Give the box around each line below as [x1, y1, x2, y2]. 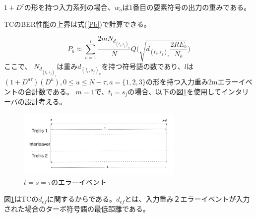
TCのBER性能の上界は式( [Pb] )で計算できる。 [4, 18, 151, 29]
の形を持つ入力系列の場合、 [24, 2, 115, 12]
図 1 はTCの [4, 194, 39, 204]
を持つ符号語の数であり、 [101, 61, 185, 72]
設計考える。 [24, 96, 66, 106]
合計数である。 [24, 86, 73, 96]
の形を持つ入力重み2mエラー [145, 76, 239, 86]
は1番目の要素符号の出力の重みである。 [122, 2, 251, 12]
